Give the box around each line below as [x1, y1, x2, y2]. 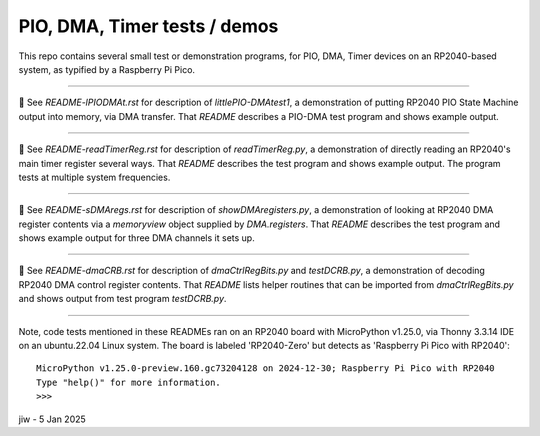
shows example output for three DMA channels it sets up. [18, 232, 255, 244]
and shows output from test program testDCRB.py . [18, 293, 227, 305]
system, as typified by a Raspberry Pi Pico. [18, 63, 195, 75]
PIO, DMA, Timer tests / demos [18, 15, 279, 37]
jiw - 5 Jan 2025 [18, 413, 87, 425]
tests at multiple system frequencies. [18, 171, 171, 183]
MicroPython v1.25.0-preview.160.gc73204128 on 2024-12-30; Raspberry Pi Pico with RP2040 [36, 363, 495, 374]
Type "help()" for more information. [36, 376, 222, 388]
